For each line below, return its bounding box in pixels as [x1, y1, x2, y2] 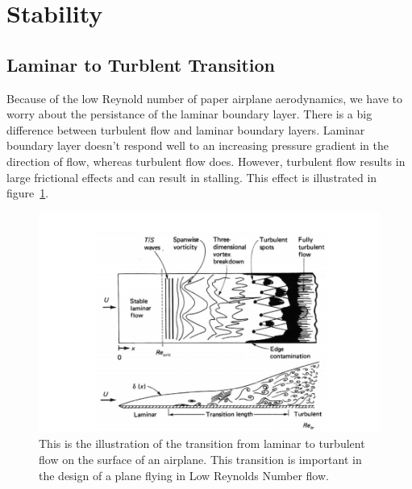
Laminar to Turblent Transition [6, 52, 275, 77]
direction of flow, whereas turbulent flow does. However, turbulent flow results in [6, 152, 406, 169]
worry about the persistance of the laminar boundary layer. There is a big [6, 106, 372, 122]
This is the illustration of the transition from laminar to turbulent [39, 435, 365, 452]
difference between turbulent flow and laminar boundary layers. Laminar [6, 121, 365, 138]
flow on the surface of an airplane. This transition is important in [39, 451, 362, 468]
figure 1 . [6, 184, 49, 201]
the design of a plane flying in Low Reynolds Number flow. [39, 466, 329, 483]
